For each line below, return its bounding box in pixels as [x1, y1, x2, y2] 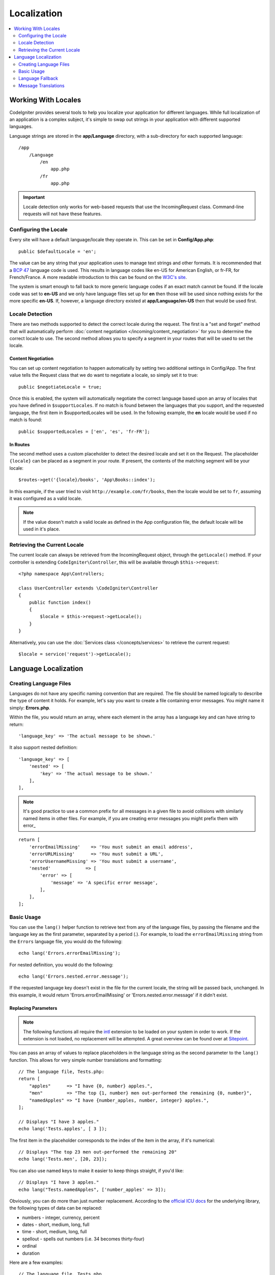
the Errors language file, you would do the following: [9, 938, 123, 945]
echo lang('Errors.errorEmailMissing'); [18, 950, 121, 956]
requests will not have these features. [23, 211, 102, 217]
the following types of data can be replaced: [9, 1205, 102, 1211]
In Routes [9, 441, 30, 447]
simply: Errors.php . [9, 704, 50, 711]
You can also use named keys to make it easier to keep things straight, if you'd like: [9, 1167, 184, 1174]
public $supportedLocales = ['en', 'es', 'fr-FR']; [18, 428, 150, 435]
